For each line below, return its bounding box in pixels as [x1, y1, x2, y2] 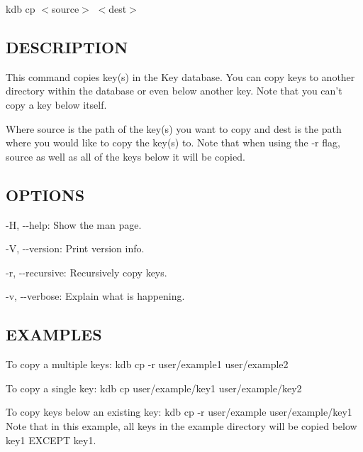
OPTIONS [6, 183, 85, 205]
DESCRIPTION [6, 36, 128, 58]
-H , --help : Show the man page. [6, 217, 142, 232]
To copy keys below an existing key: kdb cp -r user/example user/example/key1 [6, 404, 352, 419]
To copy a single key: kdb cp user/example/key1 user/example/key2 [6, 380, 302, 395]
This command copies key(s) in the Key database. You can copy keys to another [6, 69, 355, 84]
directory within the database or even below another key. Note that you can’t [6, 83, 342, 98]
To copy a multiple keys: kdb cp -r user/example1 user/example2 [6, 357, 289, 372]
